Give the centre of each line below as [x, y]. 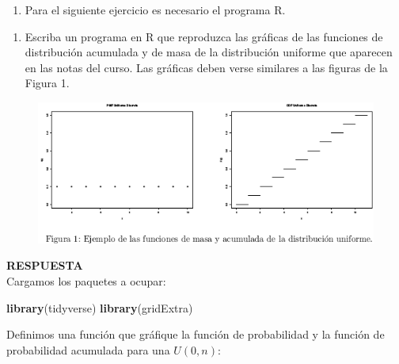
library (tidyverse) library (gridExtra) [100, 307]
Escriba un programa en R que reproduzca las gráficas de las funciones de [204, 36]
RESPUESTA [45, 265]
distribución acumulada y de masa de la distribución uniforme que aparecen [209, 52]
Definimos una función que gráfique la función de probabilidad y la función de [196, 334]
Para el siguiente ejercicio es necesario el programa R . [155, 10]
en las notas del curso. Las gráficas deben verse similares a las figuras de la [206, 67]
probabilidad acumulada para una [88, 349]
